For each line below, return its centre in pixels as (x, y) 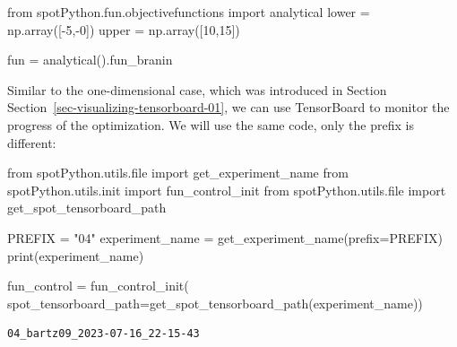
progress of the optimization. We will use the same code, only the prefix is (211, 124)
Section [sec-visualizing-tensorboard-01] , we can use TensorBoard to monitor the (228, 107)
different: (32, 142)
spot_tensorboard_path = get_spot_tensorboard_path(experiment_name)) (215, 303)
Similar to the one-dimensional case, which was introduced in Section (197, 89)
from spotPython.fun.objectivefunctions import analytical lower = (189, 12)
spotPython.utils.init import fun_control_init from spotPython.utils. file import (227, 190)
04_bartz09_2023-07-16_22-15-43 (103, 334)
